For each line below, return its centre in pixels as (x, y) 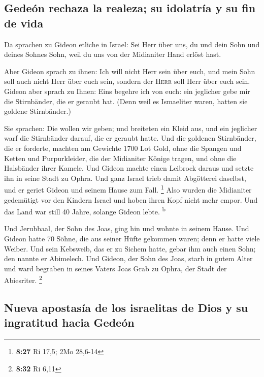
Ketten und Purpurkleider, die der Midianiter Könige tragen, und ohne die (120, 158)
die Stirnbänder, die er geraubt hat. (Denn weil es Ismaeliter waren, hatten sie (126, 101)
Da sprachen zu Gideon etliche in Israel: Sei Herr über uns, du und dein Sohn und (132, 44)
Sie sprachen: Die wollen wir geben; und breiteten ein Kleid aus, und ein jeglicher (131, 128)
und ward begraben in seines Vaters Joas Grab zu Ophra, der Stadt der (115, 268)
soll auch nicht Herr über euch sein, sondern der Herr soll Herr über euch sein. (127, 81)
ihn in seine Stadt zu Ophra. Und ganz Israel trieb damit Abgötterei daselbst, (125, 178)
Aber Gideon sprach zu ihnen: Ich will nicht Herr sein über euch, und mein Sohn (130, 71)
